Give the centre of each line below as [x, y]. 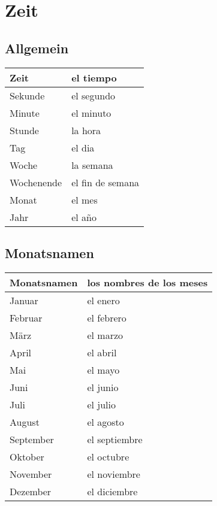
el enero [103, 300]
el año [84, 217]
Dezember [31, 491]
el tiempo [94, 77]
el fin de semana [106, 182]
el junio [103, 387]
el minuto [91, 113]
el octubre [108, 456]
